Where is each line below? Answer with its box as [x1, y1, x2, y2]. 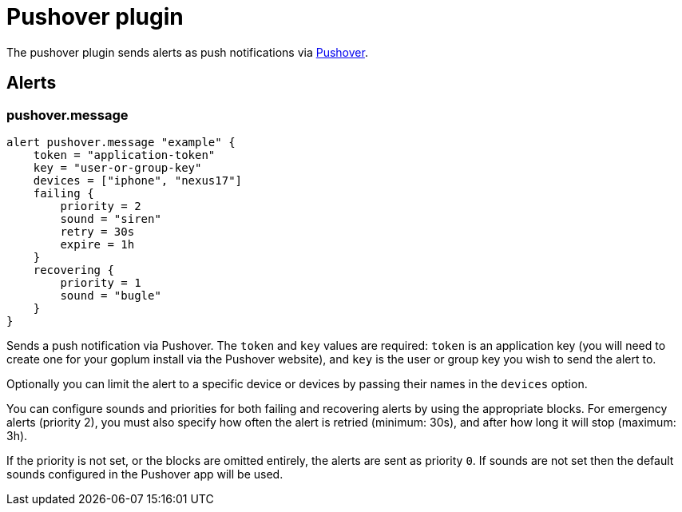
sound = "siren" [60, 212, 161, 225]
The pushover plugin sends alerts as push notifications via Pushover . [6, 45, 368, 59]
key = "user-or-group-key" [33, 161, 202, 174]
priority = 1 [60, 276, 141, 289]
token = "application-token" [33, 148, 216, 161]
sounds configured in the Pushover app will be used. [6, 466, 284, 481]
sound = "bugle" [60, 288, 161, 302]
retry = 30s [60, 224, 135, 238]
